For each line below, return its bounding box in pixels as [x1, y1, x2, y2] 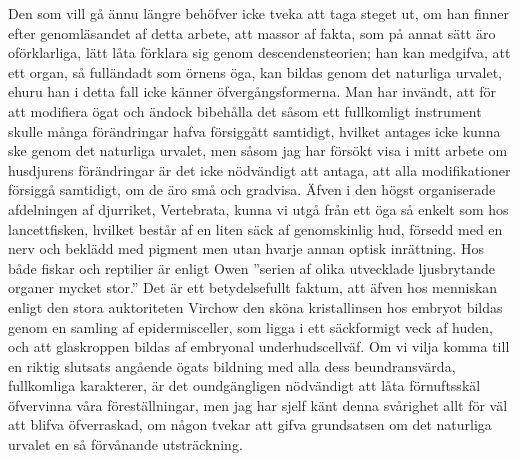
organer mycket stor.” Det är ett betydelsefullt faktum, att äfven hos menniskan [8, 277, 498, 298]
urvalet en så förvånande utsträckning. [8, 434, 243, 455]
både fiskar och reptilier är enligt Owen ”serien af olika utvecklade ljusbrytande [8, 257, 495, 278]
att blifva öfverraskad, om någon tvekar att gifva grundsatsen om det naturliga [8, 414, 492, 435]
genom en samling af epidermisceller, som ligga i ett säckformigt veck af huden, [8, 316, 493, 337]
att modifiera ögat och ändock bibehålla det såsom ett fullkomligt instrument [8, 100, 482, 121]
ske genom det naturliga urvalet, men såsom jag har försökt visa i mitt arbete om [8, 140, 508, 161]
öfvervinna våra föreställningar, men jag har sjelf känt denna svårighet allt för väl [8, 394, 508, 415]
